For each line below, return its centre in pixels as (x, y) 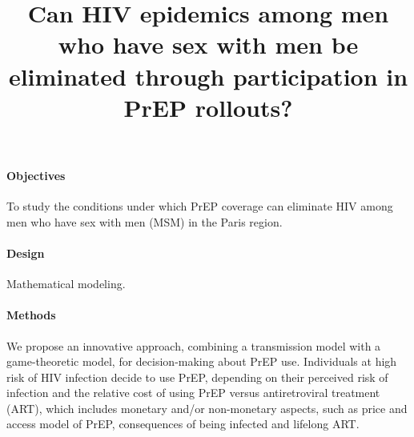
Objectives (36, 175)
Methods (31, 315)
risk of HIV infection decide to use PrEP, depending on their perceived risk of (197, 377)
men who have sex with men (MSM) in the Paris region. (145, 221)
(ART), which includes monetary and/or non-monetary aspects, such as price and (207, 408)
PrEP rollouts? (208, 107)
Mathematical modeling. (66, 284)
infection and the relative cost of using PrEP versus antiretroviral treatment (193, 393)
